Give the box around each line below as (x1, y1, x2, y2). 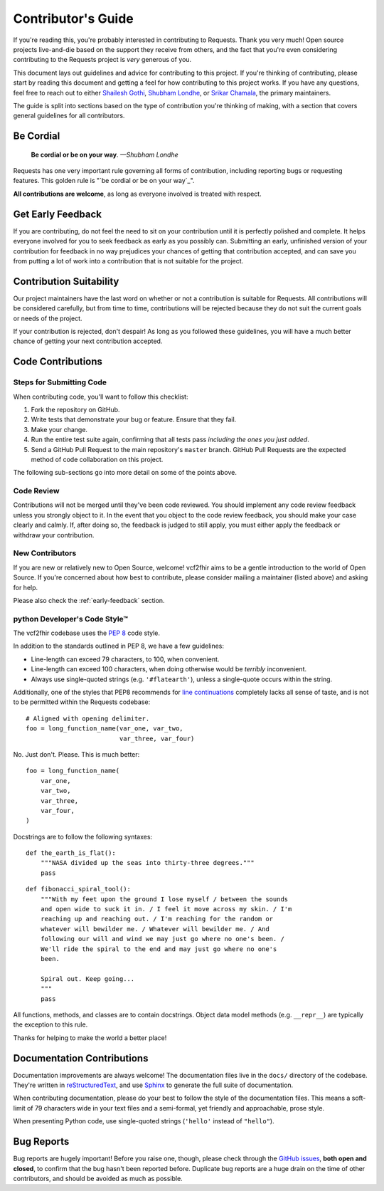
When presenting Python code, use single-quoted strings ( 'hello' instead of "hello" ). (13, 1117, 274, 1126)
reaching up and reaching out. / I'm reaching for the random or (40, 915, 274, 923)
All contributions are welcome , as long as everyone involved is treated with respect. (13, 189, 262, 198)
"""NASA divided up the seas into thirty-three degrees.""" (40, 859, 255, 867)
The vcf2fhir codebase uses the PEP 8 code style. (13, 629, 160, 637)
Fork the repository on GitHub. (31, 405, 120, 414)
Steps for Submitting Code (13, 377, 107, 387)
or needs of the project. (13, 314, 82, 322)
